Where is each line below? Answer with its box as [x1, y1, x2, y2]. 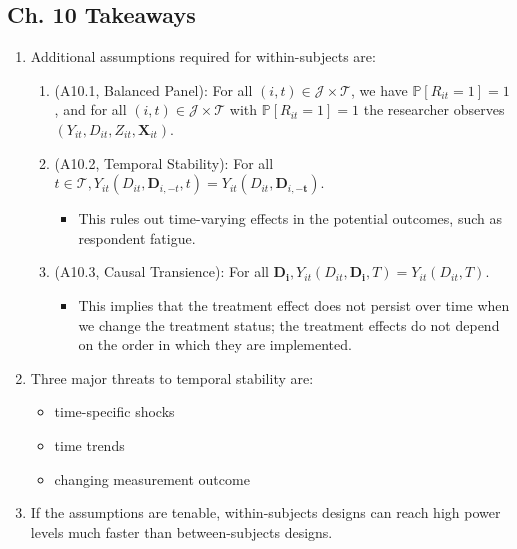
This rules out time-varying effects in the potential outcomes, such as [78, 208, 502, 229]
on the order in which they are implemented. [78, 334, 352, 355]
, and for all [54, 99, 127, 120]
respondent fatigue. [78, 227, 196, 248]
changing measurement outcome [54, 468, 250, 489]
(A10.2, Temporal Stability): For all [54, 152, 274, 173]
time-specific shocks [54, 401, 175, 422]
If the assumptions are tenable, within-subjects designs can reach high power [30, 502, 501, 523]
